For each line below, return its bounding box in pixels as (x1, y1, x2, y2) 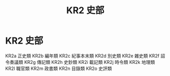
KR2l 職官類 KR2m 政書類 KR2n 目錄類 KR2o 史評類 (5, 65, 112, 71)
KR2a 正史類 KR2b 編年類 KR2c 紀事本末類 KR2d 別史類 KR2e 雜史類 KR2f (5, 53, 160, 59)
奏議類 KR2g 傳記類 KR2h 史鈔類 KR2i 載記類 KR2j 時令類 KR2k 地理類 (9, 59, 155, 65)
